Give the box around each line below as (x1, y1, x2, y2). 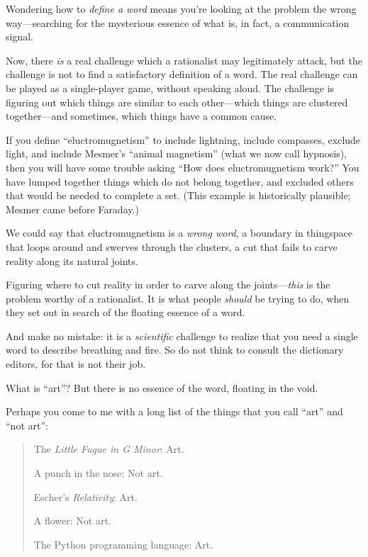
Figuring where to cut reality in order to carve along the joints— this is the (6, 277, 330, 292)
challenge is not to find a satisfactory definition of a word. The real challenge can (6, 67, 358, 81)
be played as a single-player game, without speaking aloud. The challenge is (6, 80, 335, 95)
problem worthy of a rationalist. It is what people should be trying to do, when (6, 291, 350, 305)
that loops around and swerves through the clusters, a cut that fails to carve (6, 239, 338, 254)
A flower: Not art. (33, 513, 111, 528)
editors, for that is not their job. (6, 356, 146, 371)
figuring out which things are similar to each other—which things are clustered (6, 94, 348, 109)
